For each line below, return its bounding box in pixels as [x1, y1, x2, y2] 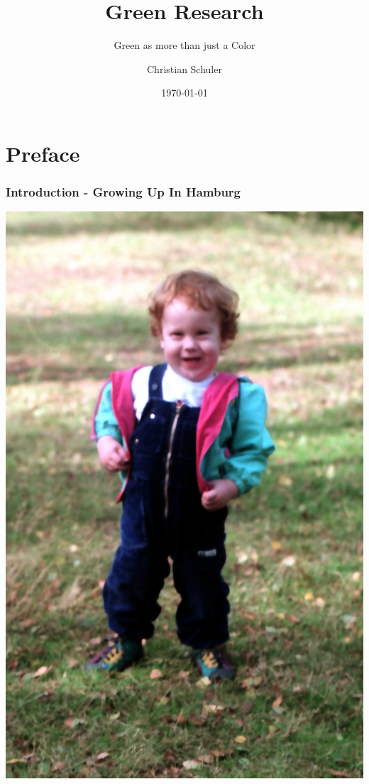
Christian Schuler [147, 61, 222, 76]
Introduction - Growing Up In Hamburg [6, 183, 241, 201]
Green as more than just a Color [114, 38, 255, 53]
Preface [6, 138, 80, 167]
